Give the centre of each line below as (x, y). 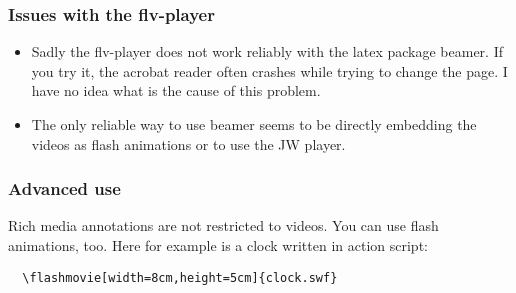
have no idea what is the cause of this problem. (176, 90)
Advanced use (64, 188)
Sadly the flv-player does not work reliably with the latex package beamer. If (267, 51)
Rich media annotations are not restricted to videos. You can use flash (223, 225)
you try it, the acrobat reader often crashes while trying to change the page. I (269, 70)
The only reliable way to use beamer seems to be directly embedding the (254, 124)
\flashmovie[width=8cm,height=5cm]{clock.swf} (180, 277)
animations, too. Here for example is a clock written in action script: (218, 245)
